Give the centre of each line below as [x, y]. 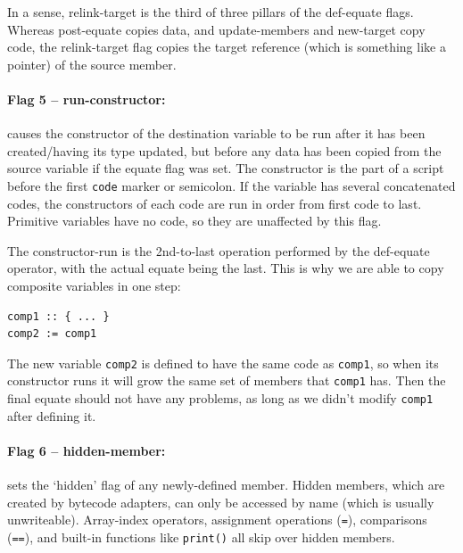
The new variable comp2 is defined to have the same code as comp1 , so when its [223, 363]
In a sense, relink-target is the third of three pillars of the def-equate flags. [211, 12]
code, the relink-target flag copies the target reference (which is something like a [227, 47]
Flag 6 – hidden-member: [87, 450]
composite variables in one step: [94, 285]
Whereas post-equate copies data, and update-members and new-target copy [216, 29]
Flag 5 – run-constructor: [87, 99]
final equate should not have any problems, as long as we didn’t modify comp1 [220, 398]
